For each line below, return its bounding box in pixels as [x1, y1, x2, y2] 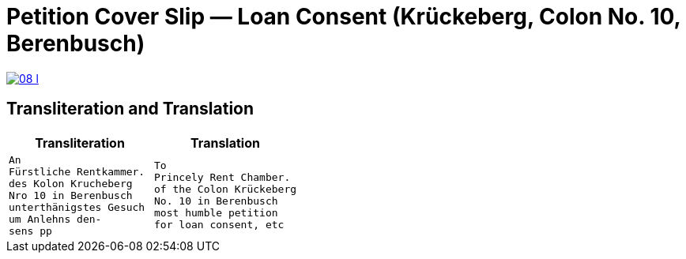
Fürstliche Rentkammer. [9, 165, 145, 178]
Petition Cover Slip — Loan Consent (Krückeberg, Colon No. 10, [6, 3, 681, 30]
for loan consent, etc [154, 219, 285, 231]
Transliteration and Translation [6, 99, 254, 119]
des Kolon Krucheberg [9, 177, 133, 190]
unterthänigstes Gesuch [9, 201, 145, 213]
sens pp [9, 224, 52, 237]
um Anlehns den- [9, 212, 102, 225]
